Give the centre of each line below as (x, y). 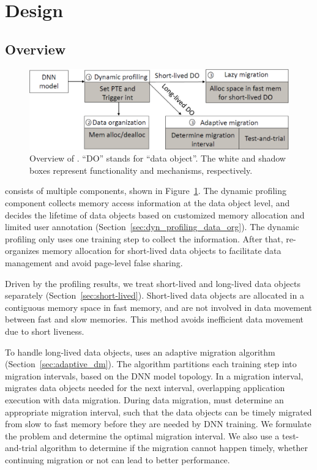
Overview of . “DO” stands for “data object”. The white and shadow (158, 158)
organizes (22, 251)
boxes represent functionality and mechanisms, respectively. (141, 170)
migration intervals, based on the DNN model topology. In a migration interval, (154, 375)
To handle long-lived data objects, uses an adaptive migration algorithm (140, 352)
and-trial (21, 448)
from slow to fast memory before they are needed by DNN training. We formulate (158, 424)
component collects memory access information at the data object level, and (147, 203)
